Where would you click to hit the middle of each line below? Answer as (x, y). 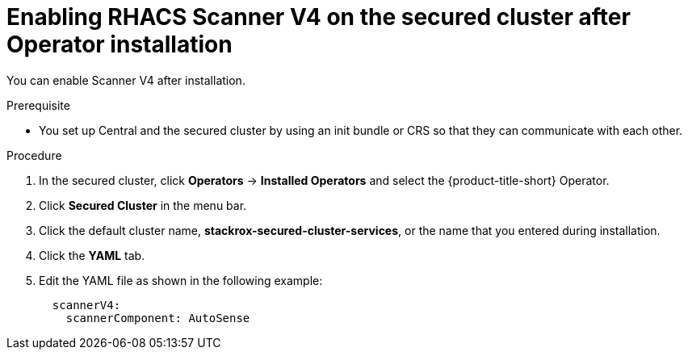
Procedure (34, 155)
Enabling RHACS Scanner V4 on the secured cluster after (319, 17)
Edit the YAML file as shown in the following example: (181, 280)
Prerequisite (38, 105)
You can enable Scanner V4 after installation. (126, 80)
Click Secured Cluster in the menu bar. (143, 205)
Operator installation (120, 44)
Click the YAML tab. (92, 255)
